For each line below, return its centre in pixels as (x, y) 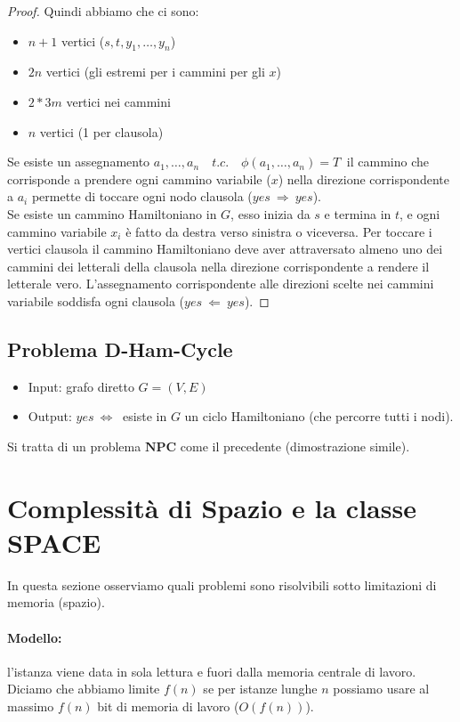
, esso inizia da (270, 213)
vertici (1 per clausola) (101, 131)
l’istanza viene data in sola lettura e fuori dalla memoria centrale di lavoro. (212, 671)
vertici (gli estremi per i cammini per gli (155, 72)
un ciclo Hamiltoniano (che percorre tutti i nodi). (319, 416)
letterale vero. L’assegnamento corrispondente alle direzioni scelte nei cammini (221, 284)
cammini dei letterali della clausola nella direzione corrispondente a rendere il (218, 266)
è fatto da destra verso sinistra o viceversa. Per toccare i (279, 231)
